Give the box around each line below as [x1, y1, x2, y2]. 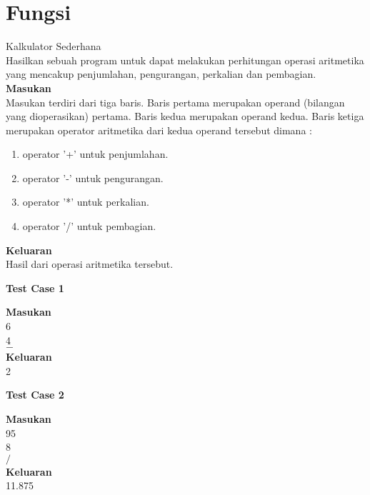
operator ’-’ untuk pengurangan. [22, 170, 164, 185]
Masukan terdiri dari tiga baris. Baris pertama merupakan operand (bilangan [6, 94, 345, 109]
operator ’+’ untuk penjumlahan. [22, 146, 169, 161]
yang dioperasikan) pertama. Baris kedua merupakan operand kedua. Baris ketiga [6, 109, 364, 124]
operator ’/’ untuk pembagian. [22, 219, 156, 234]
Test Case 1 [6, 280, 64, 295]
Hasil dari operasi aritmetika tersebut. [6, 256, 174, 271]
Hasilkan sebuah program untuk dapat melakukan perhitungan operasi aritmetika [6, 52, 364, 67]
